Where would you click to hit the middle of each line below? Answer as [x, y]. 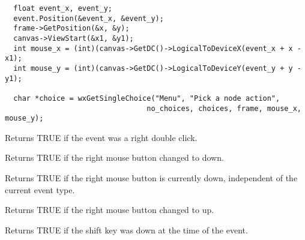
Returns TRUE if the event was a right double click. [101, 137]
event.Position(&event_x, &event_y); [89, 18]
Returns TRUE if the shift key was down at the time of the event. [126, 229]
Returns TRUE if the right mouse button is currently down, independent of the [151, 178]
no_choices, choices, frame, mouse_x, [224, 108]
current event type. [40, 189]
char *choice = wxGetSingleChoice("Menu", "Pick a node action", [147, 98]
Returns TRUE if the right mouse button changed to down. [114, 157]
